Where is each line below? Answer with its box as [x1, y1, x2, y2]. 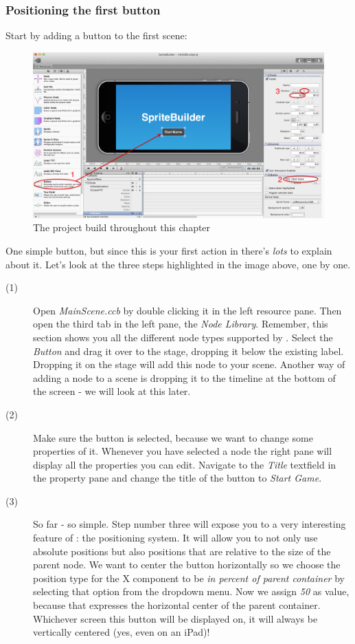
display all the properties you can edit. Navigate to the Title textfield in [33, 457, 336, 471]
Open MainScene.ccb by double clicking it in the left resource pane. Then [33, 303, 342, 317]
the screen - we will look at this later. [33, 384, 191, 398]
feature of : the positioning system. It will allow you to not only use [33, 530, 318, 545]
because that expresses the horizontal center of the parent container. [33, 598, 321, 612]
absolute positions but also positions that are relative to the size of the [33, 544, 331, 558]
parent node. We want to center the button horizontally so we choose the [33, 557, 341, 572]
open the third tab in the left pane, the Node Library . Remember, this [33, 316, 328, 331]
